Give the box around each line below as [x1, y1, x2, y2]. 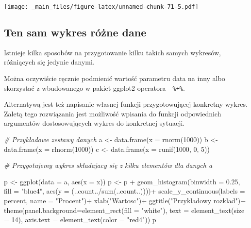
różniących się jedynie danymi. [4, 57, 95, 67]
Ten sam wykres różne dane [4, 25, 147, 40]
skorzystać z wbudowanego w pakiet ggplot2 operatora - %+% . [4, 82, 185, 93]
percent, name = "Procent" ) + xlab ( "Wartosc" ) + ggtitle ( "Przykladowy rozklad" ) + [4, 195, 246, 206]
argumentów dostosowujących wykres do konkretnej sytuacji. [4, 118, 185, 128]
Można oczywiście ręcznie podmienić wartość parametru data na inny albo [4, 73, 225, 83]
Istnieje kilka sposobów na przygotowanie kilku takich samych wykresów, [4, 47, 221, 57]
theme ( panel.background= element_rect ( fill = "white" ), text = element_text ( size [4, 205, 245, 215]
